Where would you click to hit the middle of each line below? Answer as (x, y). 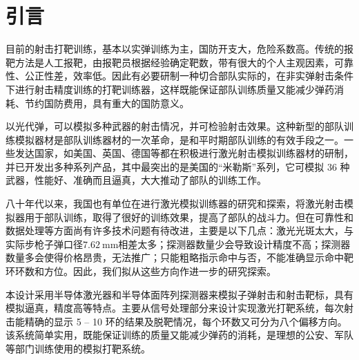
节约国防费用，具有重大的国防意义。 (107, 103)
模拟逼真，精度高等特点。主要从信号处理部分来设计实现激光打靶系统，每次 (175, 308)
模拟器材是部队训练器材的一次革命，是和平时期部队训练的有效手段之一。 (179, 139)
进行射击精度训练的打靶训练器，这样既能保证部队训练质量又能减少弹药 (174, 89)
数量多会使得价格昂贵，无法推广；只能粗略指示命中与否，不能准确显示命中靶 (179, 257)
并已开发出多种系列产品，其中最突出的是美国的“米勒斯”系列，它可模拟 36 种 (178, 166)
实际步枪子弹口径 (44, 244)
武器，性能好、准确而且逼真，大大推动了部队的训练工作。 (136, 180)
